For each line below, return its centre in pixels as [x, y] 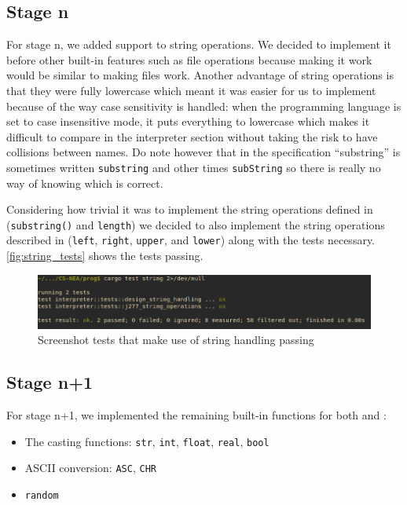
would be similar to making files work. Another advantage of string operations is [200, 75]
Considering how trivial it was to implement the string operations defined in [190, 209]
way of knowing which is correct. [85, 183]
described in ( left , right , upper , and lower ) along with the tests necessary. [191, 240]
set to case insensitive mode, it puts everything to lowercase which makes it [188, 121]
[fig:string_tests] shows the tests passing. [105, 256]
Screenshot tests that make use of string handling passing [176, 340]
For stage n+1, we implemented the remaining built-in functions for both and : [196, 415]
